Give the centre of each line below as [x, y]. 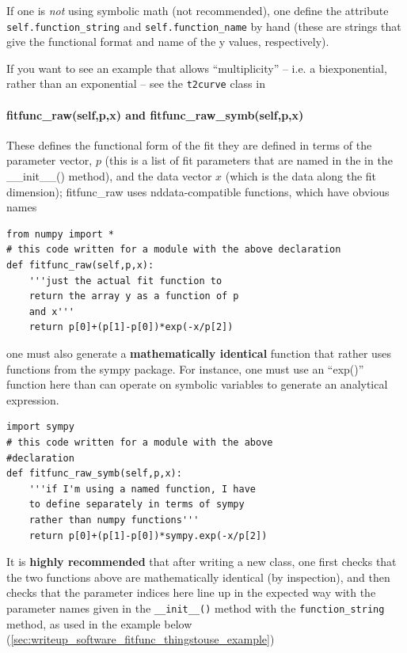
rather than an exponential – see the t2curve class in [136, 84]
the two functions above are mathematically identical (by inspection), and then [198, 577]
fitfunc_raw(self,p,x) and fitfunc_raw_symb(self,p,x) [155, 114]
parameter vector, [49, 160]
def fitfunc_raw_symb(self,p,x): [94, 474]
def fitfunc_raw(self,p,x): [80, 266]
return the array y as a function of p [134, 296]
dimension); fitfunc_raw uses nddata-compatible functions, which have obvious [198, 191]
